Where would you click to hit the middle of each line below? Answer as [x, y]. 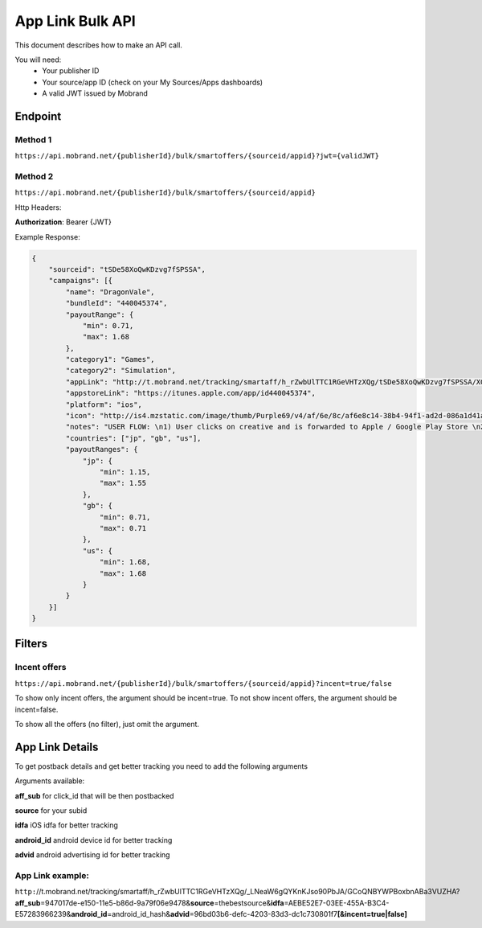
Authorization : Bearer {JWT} [63, 222]
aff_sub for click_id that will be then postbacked [94, 795]
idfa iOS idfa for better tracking [66, 825]
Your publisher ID [71, 71]
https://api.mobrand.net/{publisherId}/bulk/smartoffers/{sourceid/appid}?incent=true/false [204, 683]
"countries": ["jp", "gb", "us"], [133, 438]
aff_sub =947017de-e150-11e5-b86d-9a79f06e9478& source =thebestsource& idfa [149, 903]
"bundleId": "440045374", [116, 303]
